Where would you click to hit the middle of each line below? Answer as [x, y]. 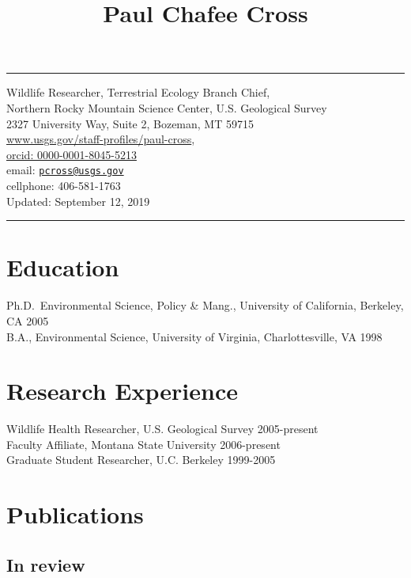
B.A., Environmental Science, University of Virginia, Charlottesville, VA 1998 [194, 336]
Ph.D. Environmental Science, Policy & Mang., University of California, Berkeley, [205, 305]
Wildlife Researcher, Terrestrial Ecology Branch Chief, [138, 92]
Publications [75, 514]
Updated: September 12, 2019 [78, 201]
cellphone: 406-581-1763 [64, 185]
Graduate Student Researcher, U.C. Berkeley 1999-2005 [141, 460]
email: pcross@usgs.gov [65, 170]
